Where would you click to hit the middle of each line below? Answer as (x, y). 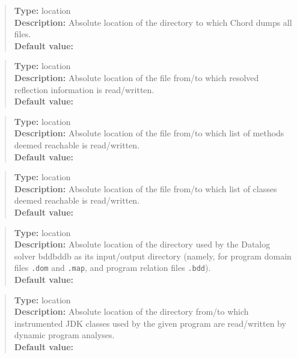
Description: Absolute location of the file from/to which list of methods (149, 133)
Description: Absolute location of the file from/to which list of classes (145, 188)
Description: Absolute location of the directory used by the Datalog (142, 244)
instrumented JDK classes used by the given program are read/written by (150, 323)
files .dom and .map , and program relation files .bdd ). (112, 268)
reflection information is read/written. (84, 89)
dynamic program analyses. (64, 335)
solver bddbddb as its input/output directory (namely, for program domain (153, 256)
